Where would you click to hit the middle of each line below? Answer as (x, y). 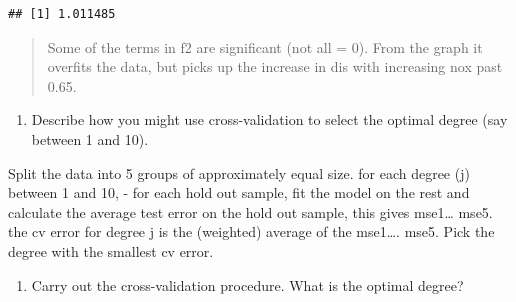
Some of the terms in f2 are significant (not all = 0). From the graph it (265, 46)
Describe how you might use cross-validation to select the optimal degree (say (269, 119)
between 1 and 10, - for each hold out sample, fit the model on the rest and (239, 192)
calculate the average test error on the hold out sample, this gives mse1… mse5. (250, 211)
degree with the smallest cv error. (111, 250)
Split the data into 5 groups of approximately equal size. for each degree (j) (239, 172)
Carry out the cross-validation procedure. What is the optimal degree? (247, 284)
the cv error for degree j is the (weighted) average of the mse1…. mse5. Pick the (251, 231)
